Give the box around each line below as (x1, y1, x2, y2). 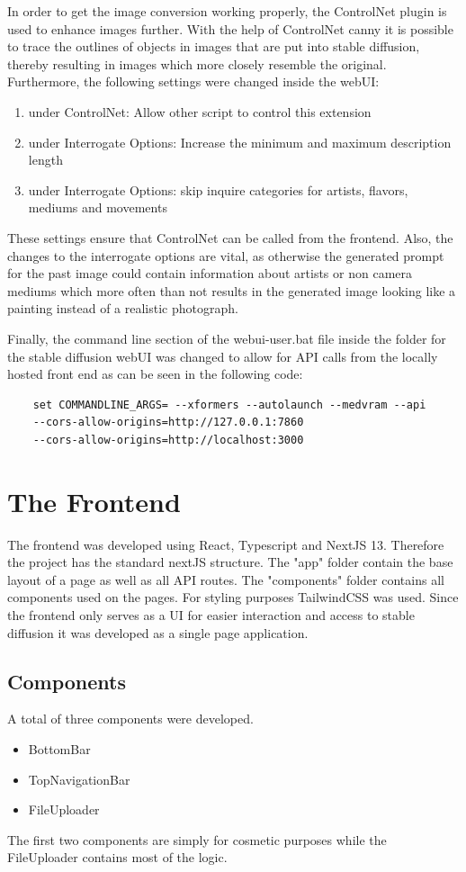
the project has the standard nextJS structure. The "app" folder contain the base (7, 553, 453, 571)
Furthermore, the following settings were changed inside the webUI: (7, 72, 380, 91)
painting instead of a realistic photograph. (7, 299, 238, 318)
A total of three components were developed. (7, 709, 254, 728)
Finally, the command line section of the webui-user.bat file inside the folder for (7, 328, 446, 347)
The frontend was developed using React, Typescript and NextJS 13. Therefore (7, 535, 444, 553)
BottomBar (28, 739, 91, 758)
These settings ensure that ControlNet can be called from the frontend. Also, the (7, 228, 453, 247)
